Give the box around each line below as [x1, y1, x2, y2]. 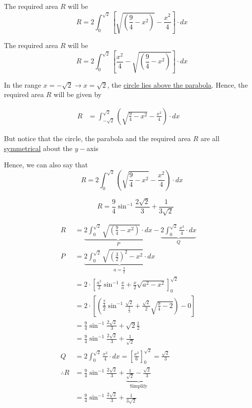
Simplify [129, 383, 148, 389]
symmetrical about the [4, 143, 73, 153]
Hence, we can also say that [4, 159, 88, 170]
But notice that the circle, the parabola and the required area [4, 133, 191, 143]
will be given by [53, 89, 102, 100]
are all [200, 133, 220, 143]
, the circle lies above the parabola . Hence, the [107, 79, 248, 90]
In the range [4, 79, 42, 90]
